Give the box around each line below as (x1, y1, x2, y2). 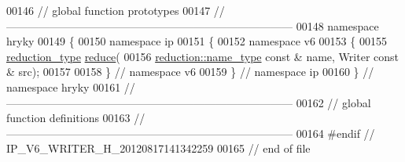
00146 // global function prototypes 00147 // (6, 2, 225, 18)
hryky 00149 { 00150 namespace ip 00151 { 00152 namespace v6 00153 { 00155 (6, 33, 387, 49)
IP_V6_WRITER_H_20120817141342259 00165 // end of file (6, 140, 311, 157)
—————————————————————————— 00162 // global (6, 94, 371, 110)
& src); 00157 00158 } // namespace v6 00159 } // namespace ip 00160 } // (6, 63, 374, 80)
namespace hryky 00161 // (6, 78, 135, 95)
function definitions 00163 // (6, 110, 145, 126)
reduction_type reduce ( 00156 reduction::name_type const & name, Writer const (6, 48, 399, 64)
